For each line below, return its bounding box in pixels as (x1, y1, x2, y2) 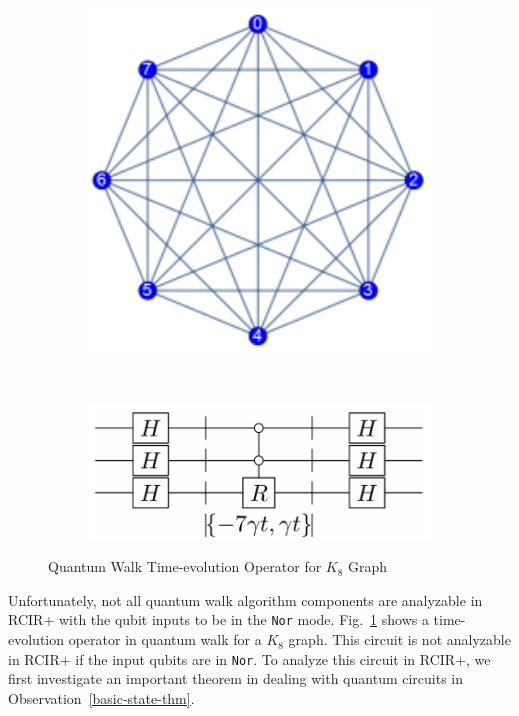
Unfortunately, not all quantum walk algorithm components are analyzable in (8, 589, 483, 610)
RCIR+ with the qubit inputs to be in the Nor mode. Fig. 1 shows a (8, 609, 429, 630)
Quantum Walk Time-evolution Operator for (48, 556, 322, 577)
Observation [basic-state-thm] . (8, 687, 195, 708)
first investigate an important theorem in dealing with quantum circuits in (8, 668, 464, 689)
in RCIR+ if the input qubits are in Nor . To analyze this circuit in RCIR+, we (8, 648, 491, 669)
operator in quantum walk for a (68, 629, 262, 650)
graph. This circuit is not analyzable (288, 629, 511, 650)
